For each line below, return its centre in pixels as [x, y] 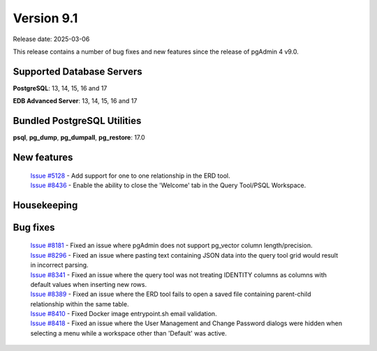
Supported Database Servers [77, 71]
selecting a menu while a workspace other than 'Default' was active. [128, 333]
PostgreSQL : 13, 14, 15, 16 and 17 [60, 88]
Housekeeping [45, 205]
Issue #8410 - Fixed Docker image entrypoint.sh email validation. [124, 314]
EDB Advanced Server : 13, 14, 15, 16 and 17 [75, 101]
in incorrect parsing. [59, 265]
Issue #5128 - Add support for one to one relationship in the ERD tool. [130, 175]
